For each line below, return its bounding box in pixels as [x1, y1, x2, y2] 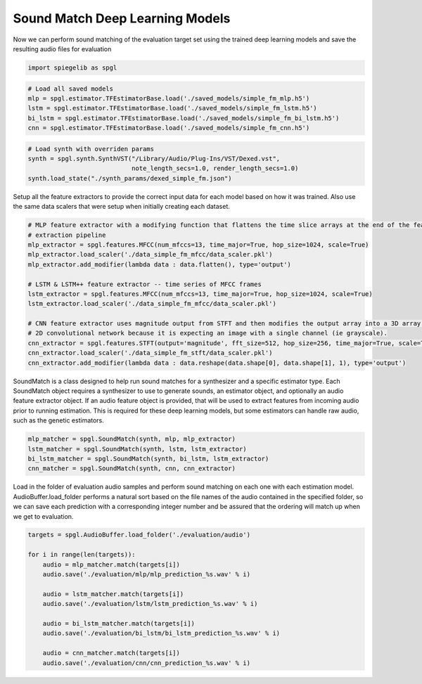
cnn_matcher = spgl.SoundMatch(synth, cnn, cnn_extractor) [27, 465, 236, 472]
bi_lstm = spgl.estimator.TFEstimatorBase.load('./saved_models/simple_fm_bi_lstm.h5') [27, 114, 340, 122]
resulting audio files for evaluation [13, 44, 112, 53]
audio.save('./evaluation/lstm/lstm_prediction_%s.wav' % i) [42, 600, 258, 608]
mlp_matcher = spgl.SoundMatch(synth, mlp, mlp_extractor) [27, 435, 236, 443]
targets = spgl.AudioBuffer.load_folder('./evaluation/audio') [27, 531, 251, 539]
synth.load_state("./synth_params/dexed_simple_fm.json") [27, 174, 232, 182]
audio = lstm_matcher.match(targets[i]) [42, 590, 184, 598]
